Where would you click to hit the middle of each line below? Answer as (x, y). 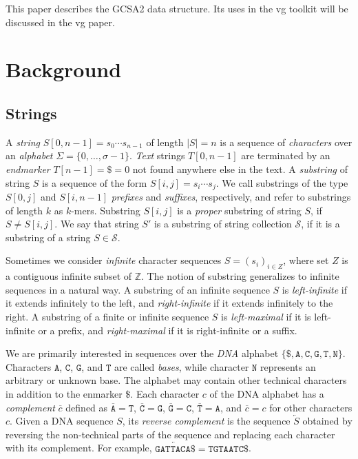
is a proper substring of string (239, 210)
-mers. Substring (106, 210)
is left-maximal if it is (266, 316)
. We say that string (97, 224)
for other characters (311, 407)
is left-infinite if (315, 289)
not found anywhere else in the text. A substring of (240, 169)
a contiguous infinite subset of (69, 276)
